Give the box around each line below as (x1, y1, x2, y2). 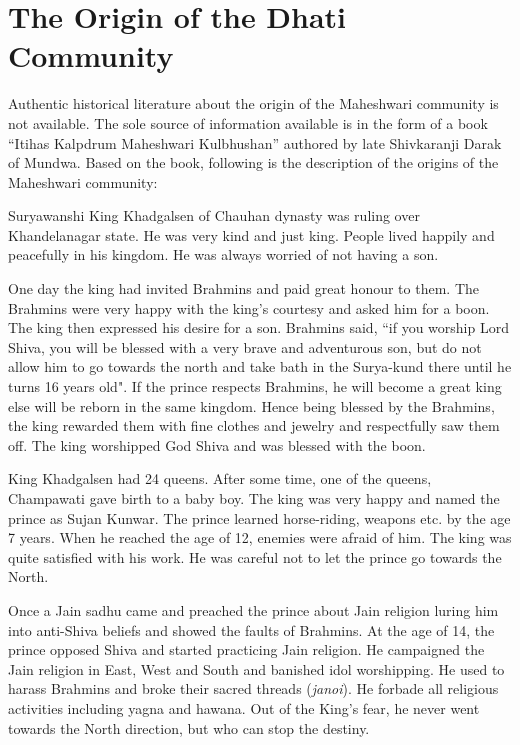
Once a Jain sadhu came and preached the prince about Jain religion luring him (8, 599, 499, 620)
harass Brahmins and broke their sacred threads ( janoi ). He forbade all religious (8, 678, 499, 699)
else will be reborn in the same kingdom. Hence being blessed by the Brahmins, (8, 395, 495, 416)
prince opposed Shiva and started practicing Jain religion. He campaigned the (8, 639, 485, 660)
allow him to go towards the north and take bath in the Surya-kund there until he (8, 356, 512, 377)
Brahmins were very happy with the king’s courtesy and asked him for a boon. (8, 297, 490, 318)
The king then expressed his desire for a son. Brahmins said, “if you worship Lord (8, 317, 509, 338)
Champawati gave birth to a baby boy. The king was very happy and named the (8, 488, 500, 508)
